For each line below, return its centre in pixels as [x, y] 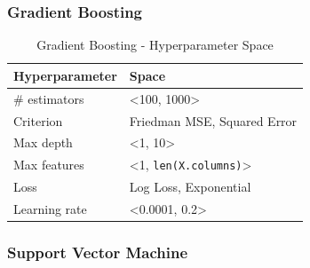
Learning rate [50, 208]
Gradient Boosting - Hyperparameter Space [155, 45]
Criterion [38, 120]
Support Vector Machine [98, 252]
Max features [49, 165]
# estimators [49, 98]
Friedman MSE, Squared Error [213, 120]
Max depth [43, 142]
